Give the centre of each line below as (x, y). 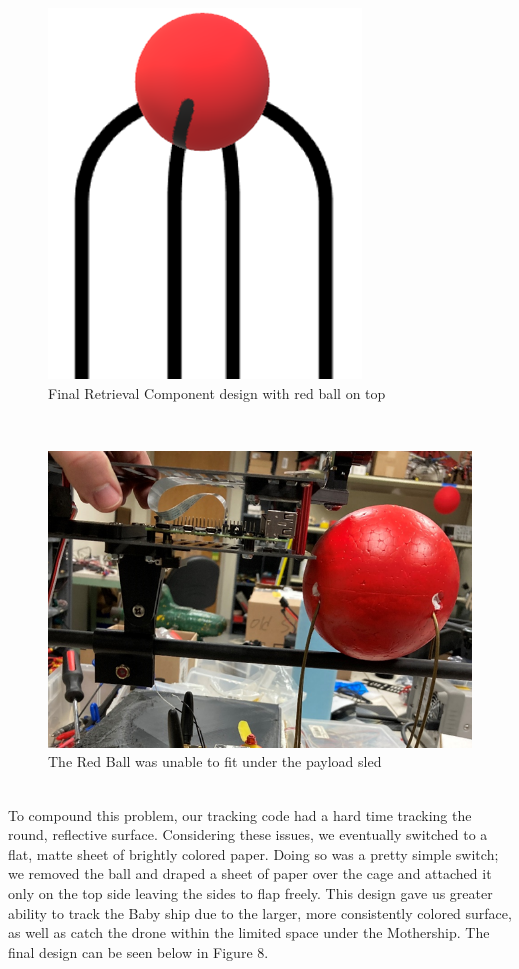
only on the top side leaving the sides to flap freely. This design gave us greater (250, 892)
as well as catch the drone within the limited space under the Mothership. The (249, 932)
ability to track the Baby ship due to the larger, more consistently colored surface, (260, 912)
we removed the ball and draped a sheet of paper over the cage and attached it (250, 873)
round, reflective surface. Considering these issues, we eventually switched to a (248, 834)
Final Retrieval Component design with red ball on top (217, 392)
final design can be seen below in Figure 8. (138, 951)
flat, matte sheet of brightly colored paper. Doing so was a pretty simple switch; (253, 853)
